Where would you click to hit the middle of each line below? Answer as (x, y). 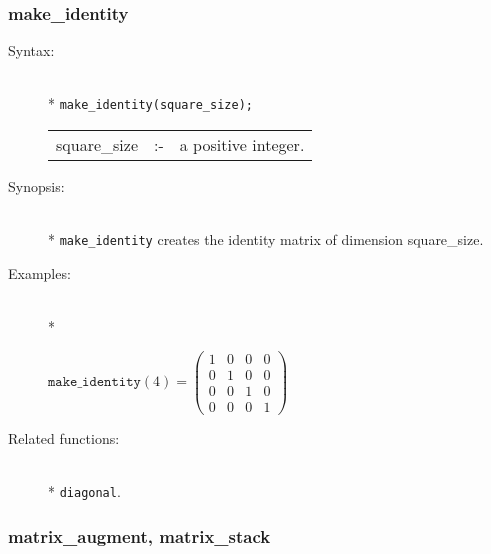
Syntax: (31, 50)
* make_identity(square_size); (150, 103)
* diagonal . (84, 491)
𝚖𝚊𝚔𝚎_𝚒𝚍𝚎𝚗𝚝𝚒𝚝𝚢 (94, 382)
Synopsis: (36, 186)
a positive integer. (242, 145)
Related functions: (64, 437)
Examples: (39, 272)
